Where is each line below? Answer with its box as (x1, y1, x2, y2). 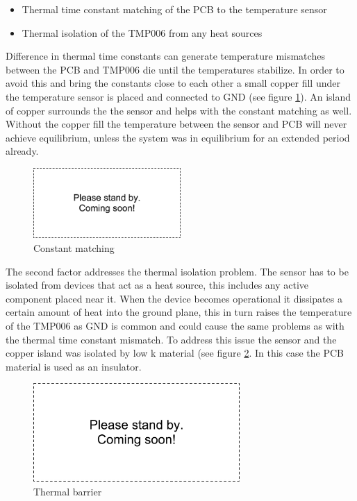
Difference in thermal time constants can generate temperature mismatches (6, 49, 325, 63)
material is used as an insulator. (6, 359, 142, 373)
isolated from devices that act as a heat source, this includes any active (6, 278, 309, 292)
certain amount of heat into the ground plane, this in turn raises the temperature (6, 305, 352, 319)
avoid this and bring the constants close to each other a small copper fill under (6, 76, 340, 90)
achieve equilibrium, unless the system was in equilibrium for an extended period (6, 130, 350, 144)
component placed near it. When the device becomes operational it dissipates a (6, 291, 342, 305)
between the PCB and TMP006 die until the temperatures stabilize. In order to (6, 62, 344, 76)
